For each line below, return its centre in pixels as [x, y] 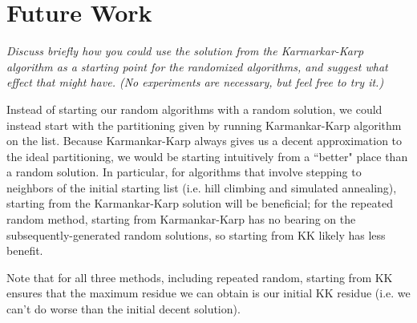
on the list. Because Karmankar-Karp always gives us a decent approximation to [204, 141]
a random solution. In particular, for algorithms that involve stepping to [184, 172]
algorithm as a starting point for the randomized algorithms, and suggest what [197, 66]
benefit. [25, 250]
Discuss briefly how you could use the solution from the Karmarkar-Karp [185, 51]
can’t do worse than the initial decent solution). [123, 309]
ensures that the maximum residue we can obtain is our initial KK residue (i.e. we [208, 293]
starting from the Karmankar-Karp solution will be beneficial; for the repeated [200, 203]
